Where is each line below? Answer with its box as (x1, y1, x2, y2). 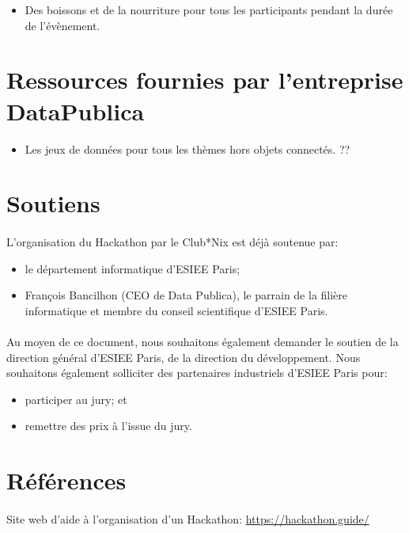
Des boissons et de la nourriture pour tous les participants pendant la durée (25, 2, 393, 17)
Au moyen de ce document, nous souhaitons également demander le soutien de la (6, 333, 399, 350)
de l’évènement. (25, 17, 100, 33)
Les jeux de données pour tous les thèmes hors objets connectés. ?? (25, 140, 350, 157)
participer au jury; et (25, 390, 127, 407)
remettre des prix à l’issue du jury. (25, 417, 192, 434)
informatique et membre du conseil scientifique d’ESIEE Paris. (25, 302, 328, 318)
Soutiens (6, 187, 100, 219)
